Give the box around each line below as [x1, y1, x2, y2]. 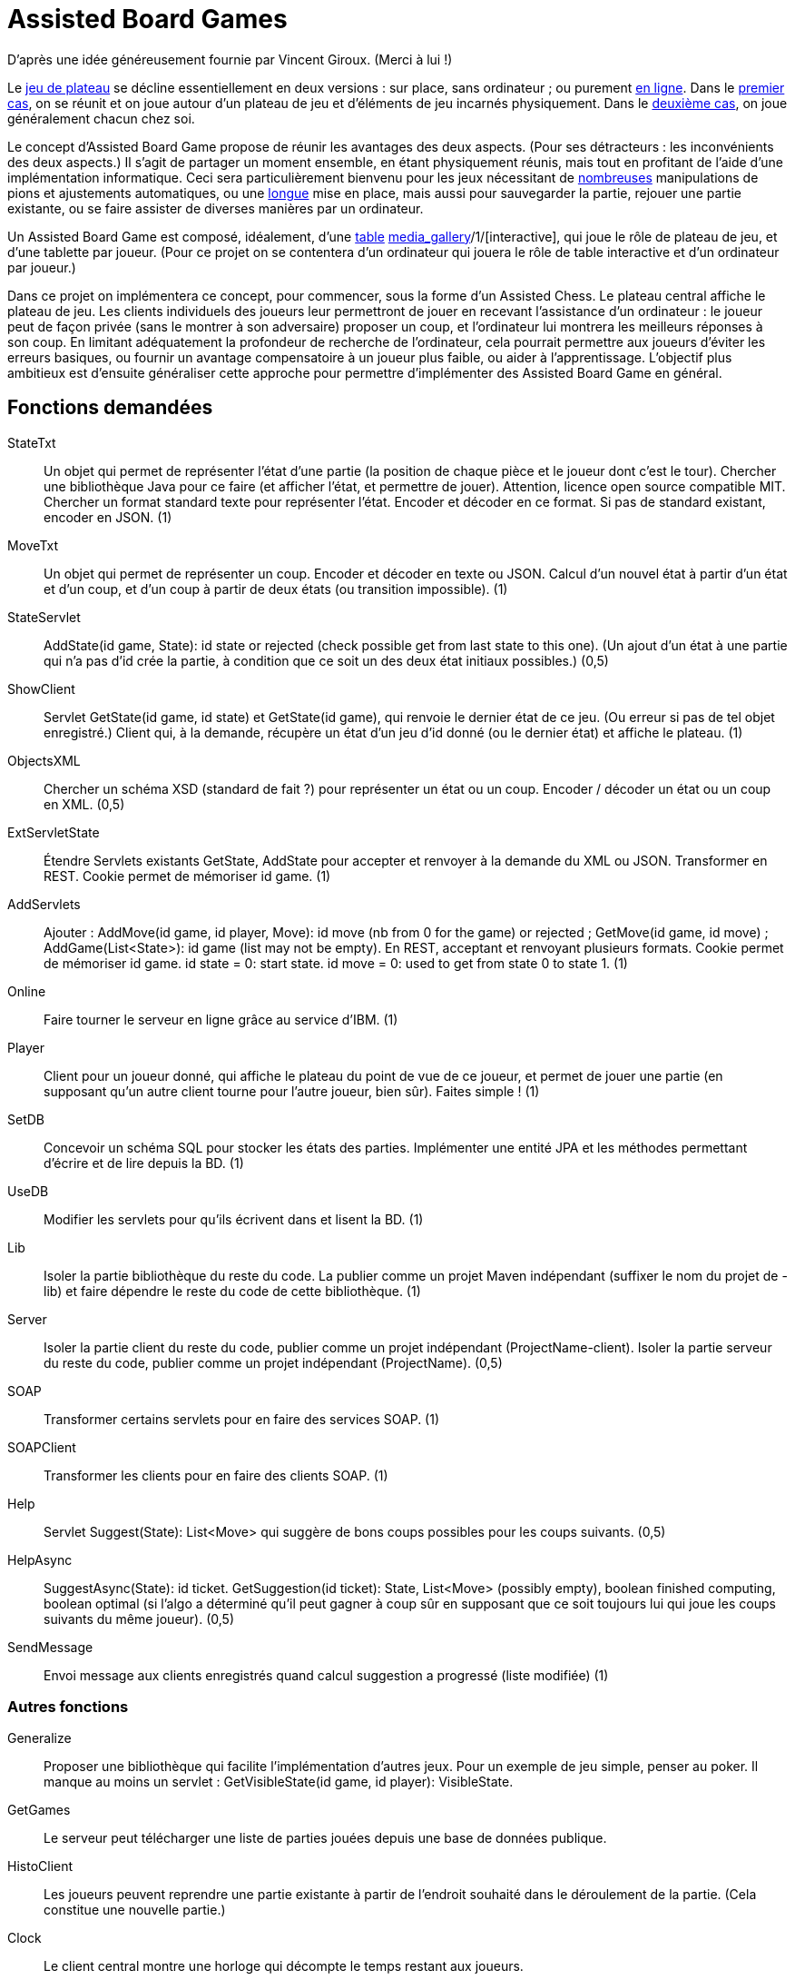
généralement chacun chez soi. [7, 110, 195, 126]
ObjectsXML [7, 752, 81, 768]
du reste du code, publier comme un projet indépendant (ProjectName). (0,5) [44, 1354, 503, 1371]
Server [7, 1311, 47, 1327]
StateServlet [7, 609, 81, 625]
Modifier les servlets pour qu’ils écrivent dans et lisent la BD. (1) [44, 1211, 424, 1227]
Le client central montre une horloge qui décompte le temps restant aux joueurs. [44, 1958, 524, 1975]
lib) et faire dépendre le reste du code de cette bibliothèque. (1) [44, 1282, 421, 1299]
